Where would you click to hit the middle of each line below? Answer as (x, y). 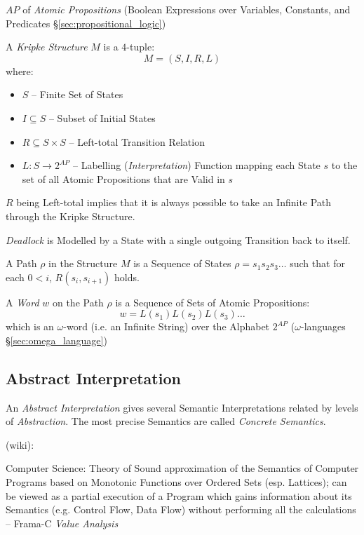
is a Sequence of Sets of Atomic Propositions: (213, 302)
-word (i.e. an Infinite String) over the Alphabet (167, 326)
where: (20, 70)
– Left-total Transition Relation (137, 141)
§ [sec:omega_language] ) (56, 340)
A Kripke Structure (47, 47)
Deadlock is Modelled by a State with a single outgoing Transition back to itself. (178, 239)
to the (344, 165)
